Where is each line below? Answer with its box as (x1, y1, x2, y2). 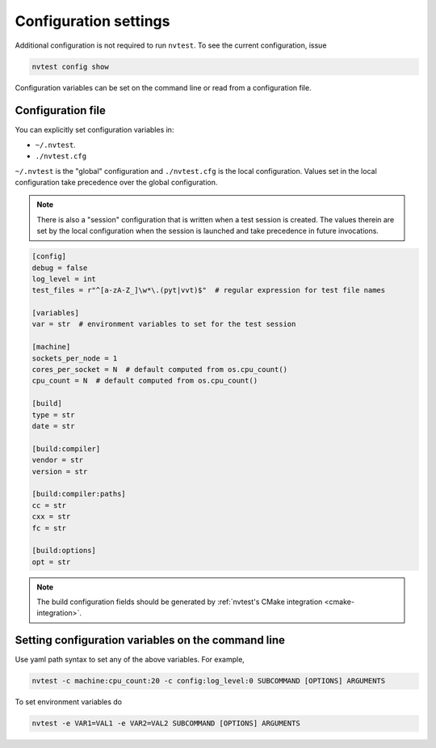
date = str (31, 421, 75, 430)
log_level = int (31, 274, 97, 283)
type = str (31, 410, 75, 420)
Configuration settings (15, 12, 170, 30)
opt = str (31, 557, 71, 566)
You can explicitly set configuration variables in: (15, 125, 174, 135)
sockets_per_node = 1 (31, 353, 118, 363)
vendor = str (31, 455, 84, 465)
